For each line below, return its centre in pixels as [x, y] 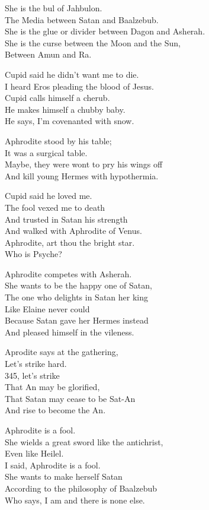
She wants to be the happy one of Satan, [78, 285]
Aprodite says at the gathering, [62, 352]
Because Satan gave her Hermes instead [77, 320]
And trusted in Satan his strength [66, 219]
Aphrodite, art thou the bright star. [70, 242]
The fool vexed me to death [55, 207]
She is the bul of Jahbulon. [54, 8]
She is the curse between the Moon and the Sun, [93, 42]
